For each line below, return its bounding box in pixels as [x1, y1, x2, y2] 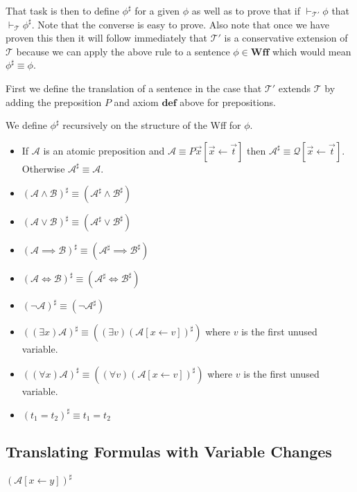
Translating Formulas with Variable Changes [6, 440, 332, 462]
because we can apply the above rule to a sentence [16, 44, 230, 58]
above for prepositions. [180, 94, 276, 109]
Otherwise [21, 161, 65, 175]
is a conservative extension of [224, 30, 348, 45]
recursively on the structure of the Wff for [62, 118, 241, 132]
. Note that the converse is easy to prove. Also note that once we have [31, 17, 329, 31]
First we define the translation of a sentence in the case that [6, 80, 262, 95]
